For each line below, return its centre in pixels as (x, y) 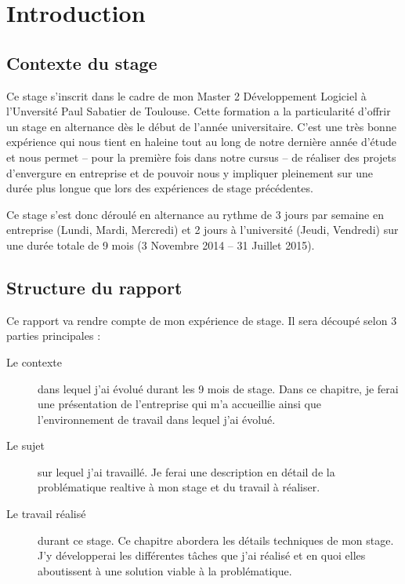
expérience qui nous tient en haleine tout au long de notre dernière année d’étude (202, 142)
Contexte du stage (82, 62)
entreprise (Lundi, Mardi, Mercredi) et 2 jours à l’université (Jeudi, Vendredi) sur (202, 230)
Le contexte (34, 361)
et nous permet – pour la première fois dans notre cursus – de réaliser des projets (201, 157)
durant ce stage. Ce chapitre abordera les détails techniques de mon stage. (216, 540)
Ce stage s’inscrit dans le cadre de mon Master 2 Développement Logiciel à (186, 95)
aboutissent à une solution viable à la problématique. (165, 570)
